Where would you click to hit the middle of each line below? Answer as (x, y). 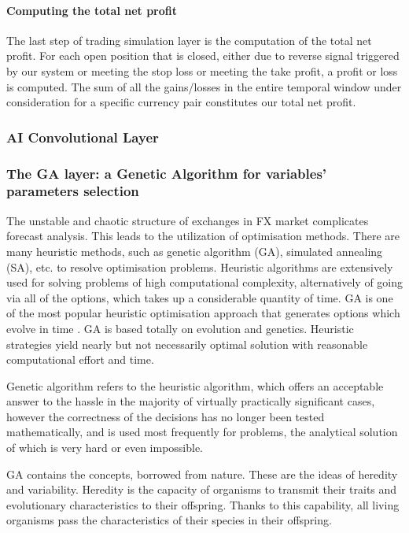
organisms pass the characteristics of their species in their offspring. (169, 520)
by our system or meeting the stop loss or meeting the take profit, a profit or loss (202, 70)
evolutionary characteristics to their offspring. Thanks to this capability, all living (203, 504)
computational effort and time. (80, 359)
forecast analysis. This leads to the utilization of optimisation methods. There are (203, 236)
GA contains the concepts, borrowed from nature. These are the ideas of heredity (202, 474)
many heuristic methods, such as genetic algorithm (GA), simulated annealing (195, 251)
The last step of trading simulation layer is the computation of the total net (189, 40)
